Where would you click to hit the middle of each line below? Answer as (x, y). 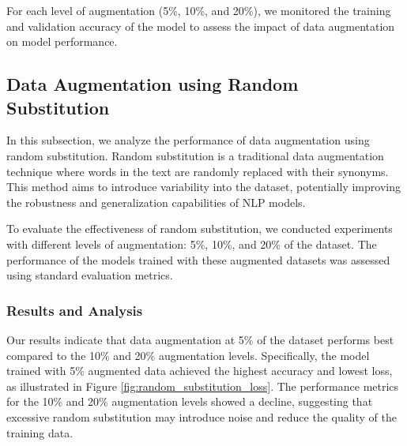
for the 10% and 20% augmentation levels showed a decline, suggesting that (190, 401)
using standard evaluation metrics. (90, 275)
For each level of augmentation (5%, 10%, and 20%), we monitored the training (199, 10)
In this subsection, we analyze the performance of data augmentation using (188, 140)
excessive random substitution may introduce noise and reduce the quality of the (202, 416)
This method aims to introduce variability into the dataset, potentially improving (203, 187)
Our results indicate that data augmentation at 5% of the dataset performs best (200, 339)
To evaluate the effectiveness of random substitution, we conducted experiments (200, 229)
